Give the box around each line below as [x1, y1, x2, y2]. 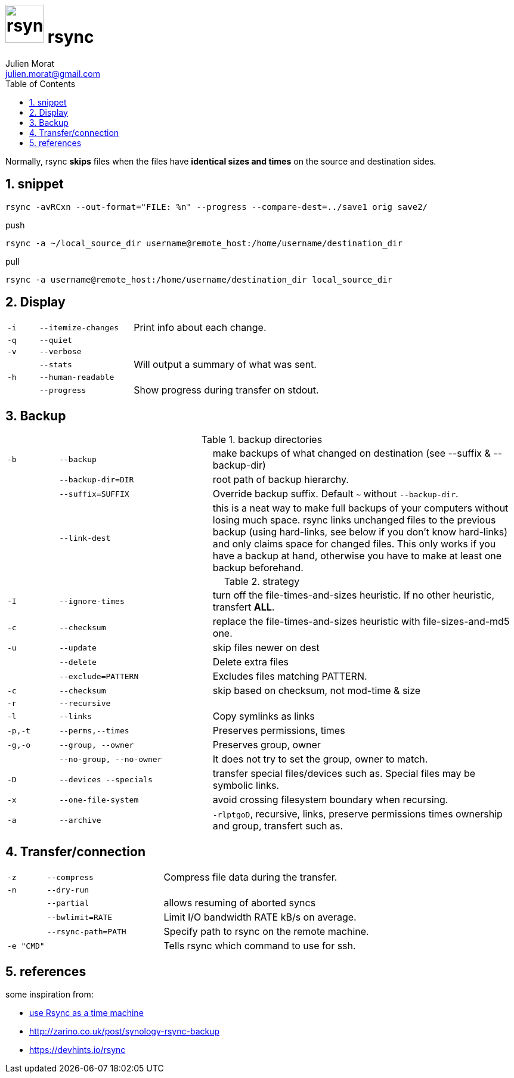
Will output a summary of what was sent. [134, 358, 317, 371]
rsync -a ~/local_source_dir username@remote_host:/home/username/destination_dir [5, 238, 402, 248]
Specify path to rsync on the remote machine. [163, 925, 369, 938]
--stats [39, 360, 72, 369]
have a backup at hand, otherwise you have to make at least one [212, 550, 502, 562]
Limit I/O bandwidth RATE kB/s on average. [163, 911, 357, 924]
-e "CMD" [7, 941, 45, 950]
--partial [47, 898, 89, 907]
